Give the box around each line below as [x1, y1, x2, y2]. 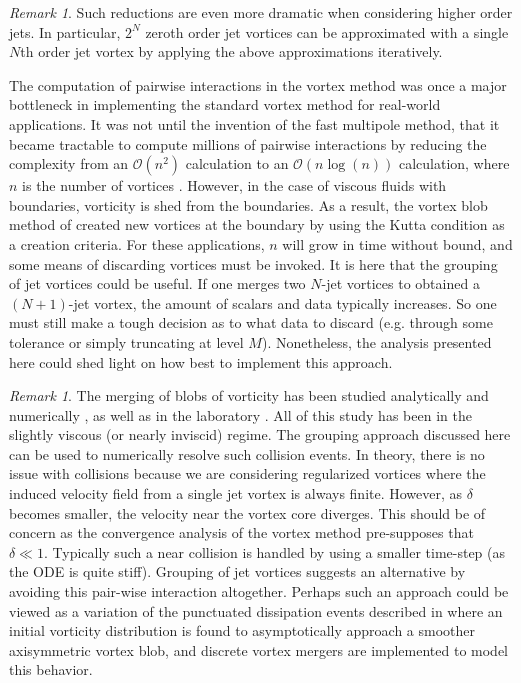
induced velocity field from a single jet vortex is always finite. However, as [9, 483, 463, 504]
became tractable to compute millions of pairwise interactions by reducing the [9, 133, 487, 154]
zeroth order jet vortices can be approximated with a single [145, 21, 509, 42]
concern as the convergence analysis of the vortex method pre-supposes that [9, 522, 474, 543]
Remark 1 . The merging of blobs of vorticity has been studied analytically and [9, 385, 489, 406]
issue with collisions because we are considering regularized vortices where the [9, 463, 486, 484]
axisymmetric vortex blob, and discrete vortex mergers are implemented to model [9, 639, 509, 660]
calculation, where [398, 153, 510, 174]
